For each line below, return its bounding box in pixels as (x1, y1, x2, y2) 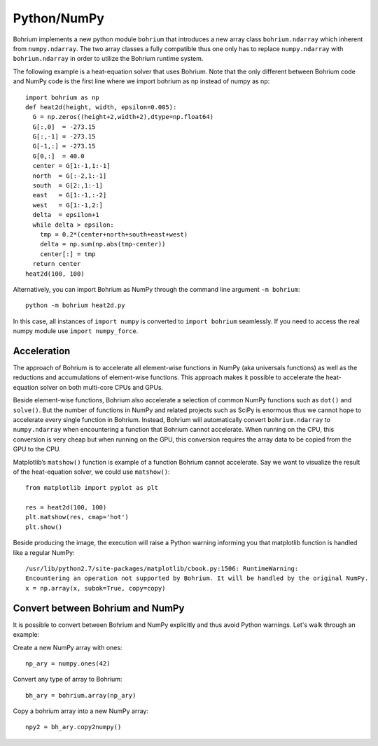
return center (32, 260, 81, 268)
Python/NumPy (13, 10, 105, 26)
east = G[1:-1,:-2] (32, 191, 107, 199)
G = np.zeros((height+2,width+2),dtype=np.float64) (32, 113, 213, 121)
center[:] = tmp (39, 250, 96, 258)
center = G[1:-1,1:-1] (32, 162, 111, 170)
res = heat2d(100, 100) (25, 504, 107, 512)
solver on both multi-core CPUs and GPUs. (39, 383, 164, 391)
